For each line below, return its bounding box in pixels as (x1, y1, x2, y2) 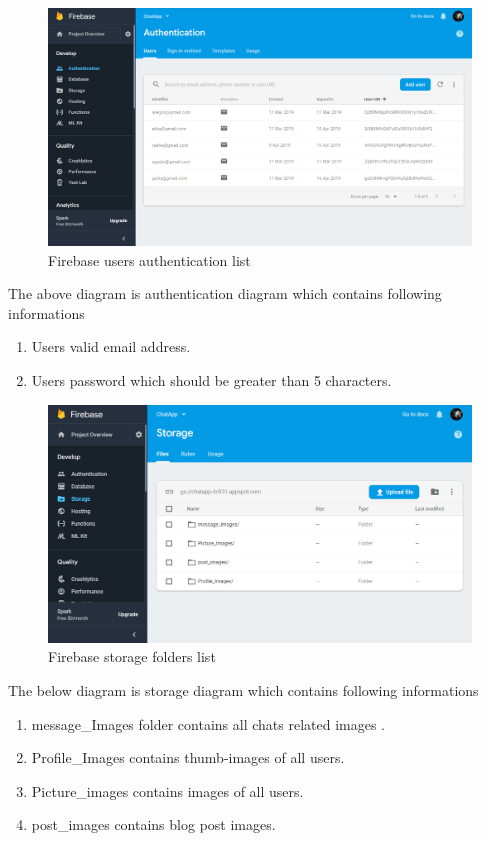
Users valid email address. (31, 336, 191, 357)
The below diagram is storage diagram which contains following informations (8, 679, 479, 700)
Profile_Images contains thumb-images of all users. (31, 747, 345, 768)
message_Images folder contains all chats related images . (31, 713, 385, 734)
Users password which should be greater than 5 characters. (31, 370, 392, 391)
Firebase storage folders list (48, 646, 216, 667)
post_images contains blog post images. (31, 814, 276, 835)
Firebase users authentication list (48, 249, 251, 270)
